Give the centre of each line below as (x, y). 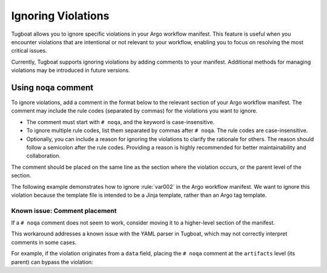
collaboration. (43, 156)
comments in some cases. (44, 242)
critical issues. (29, 51)
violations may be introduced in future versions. (71, 70)
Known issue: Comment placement (64, 211)
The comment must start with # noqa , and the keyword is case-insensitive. (121, 122)
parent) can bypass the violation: (52, 262)
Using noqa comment (52, 87)
